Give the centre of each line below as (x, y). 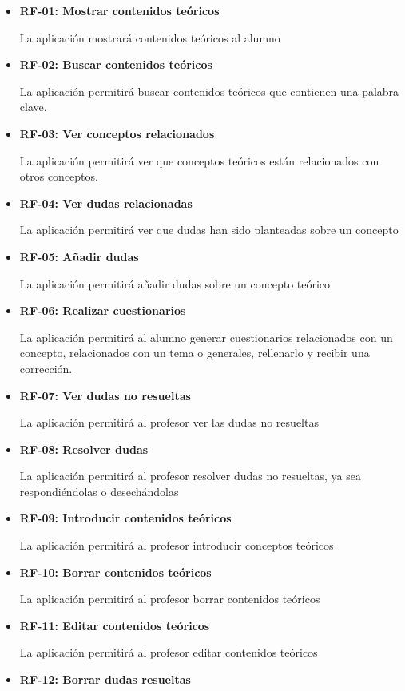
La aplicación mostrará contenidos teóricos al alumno (150, 37)
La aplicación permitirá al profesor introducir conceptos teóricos (177, 545)
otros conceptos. (59, 176)
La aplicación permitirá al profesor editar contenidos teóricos (169, 652)
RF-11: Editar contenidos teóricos (115, 625)
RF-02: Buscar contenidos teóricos (116, 64)
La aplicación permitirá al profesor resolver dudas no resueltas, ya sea (190, 476)
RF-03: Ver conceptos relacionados (117, 133)
